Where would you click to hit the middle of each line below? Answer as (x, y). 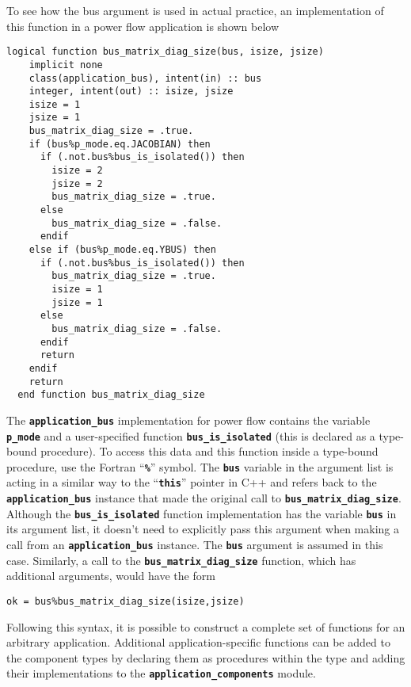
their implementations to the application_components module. (161, 673)
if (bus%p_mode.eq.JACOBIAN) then (120, 144)
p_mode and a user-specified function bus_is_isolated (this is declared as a (191, 435)
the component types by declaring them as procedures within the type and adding (206, 657)
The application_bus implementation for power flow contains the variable (188, 420)
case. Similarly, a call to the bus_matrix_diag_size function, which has (181, 560)
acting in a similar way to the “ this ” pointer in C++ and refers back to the (192, 482)
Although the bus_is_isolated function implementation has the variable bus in (202, 513)
